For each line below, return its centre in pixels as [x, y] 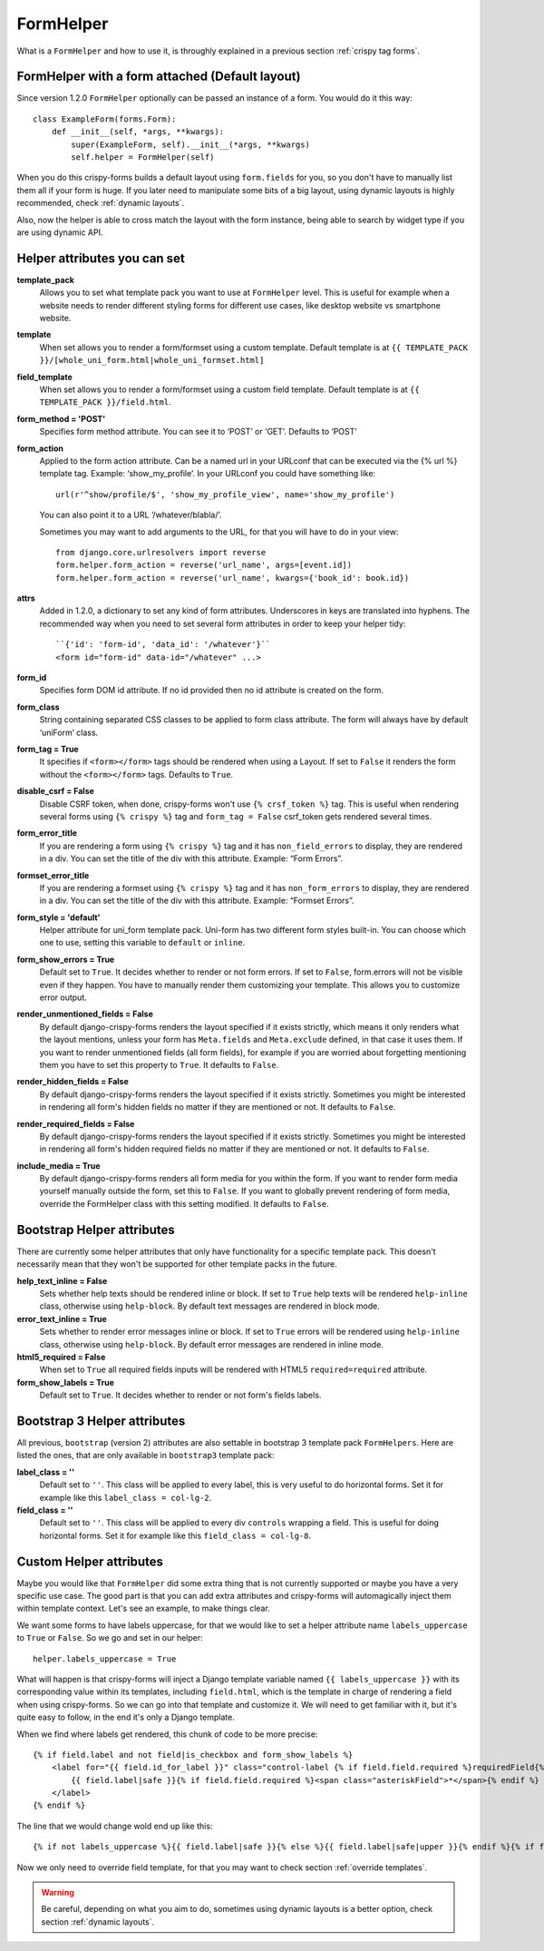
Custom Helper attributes [90, 1561]
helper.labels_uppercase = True [105, 1659]
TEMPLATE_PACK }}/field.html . [105, 402]
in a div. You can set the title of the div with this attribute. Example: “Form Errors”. [191, 858]
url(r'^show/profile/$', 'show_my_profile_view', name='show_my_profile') [225, 494]
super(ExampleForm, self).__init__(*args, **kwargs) [190, 144]
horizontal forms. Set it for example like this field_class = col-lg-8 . [175, 1535]
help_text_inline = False [62, 1280]
